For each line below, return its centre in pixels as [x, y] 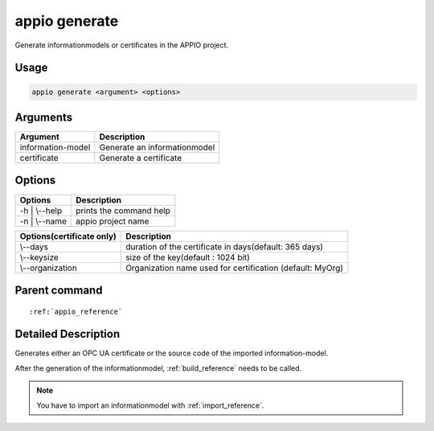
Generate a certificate [141, 158]
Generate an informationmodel [157, 147]
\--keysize [39, 257]
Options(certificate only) [68, 236]
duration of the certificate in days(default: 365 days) [225, 247]
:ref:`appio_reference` [76, 311]
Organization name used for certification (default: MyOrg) [235, 268]
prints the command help [123, 211]
